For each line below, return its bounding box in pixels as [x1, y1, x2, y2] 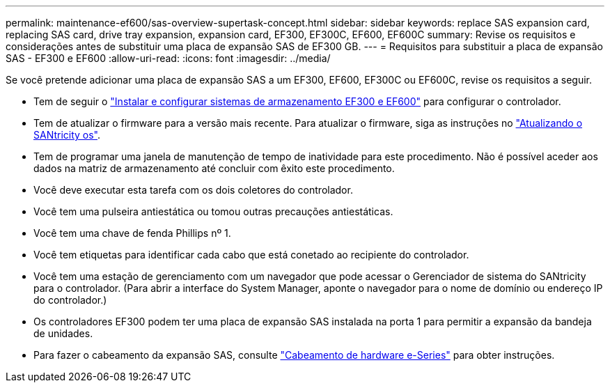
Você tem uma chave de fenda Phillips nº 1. [33, 227, 231, 239]
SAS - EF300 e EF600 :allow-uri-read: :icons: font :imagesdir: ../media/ [6, 52, 331, 64]
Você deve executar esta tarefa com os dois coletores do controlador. [33, 184, 353, 196]
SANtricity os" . [33, 129, 101, 141]
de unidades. [33, 327, 93, 339]
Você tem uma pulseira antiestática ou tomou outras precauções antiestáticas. [33, 205, 393, 217]
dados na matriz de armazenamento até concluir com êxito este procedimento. [33, 162, 395, 174]
